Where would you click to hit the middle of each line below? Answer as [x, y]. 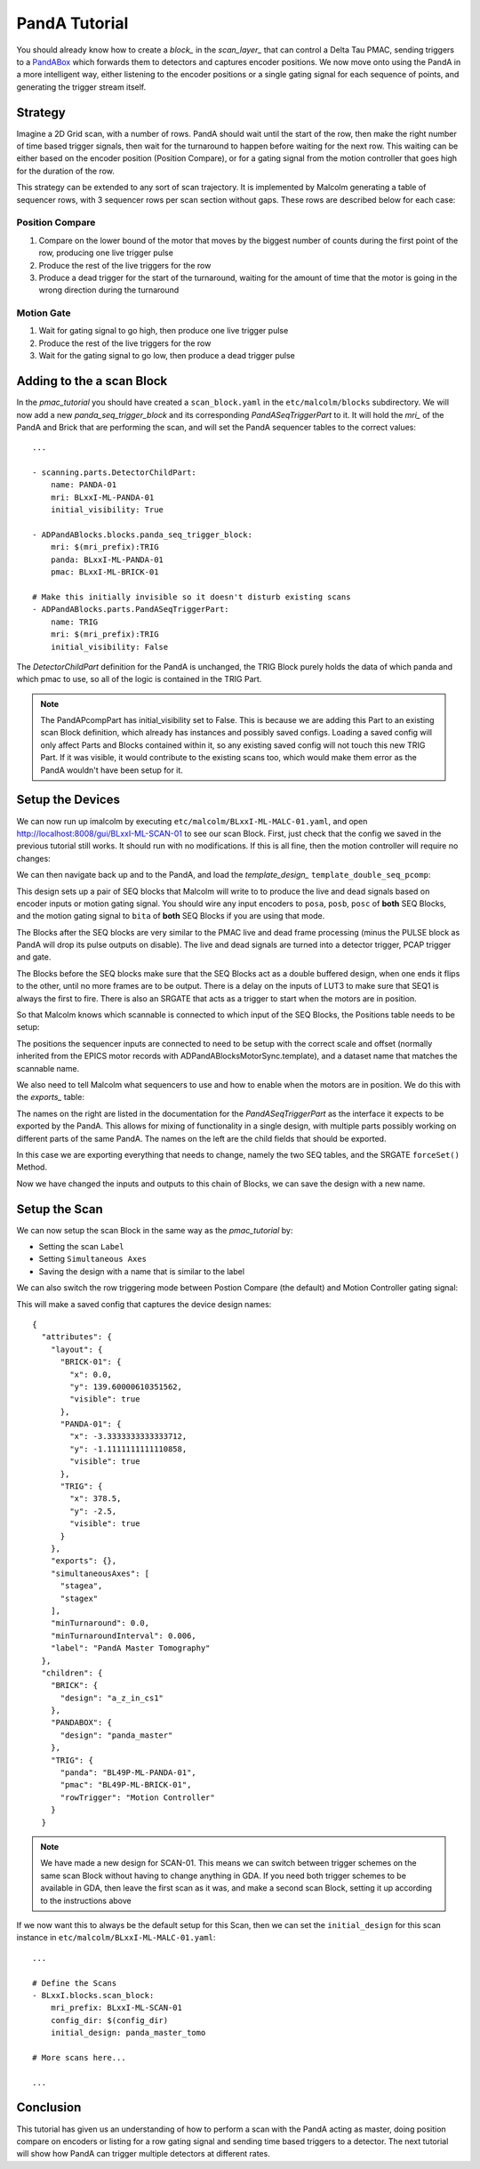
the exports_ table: [50, 1097]
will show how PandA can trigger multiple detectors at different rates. [143, 2154]
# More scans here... [79, 2057]
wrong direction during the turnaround [109, 290]
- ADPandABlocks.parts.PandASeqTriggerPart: [131, 610]
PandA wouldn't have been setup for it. [112, 770]
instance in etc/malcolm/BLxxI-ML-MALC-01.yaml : [116, 1938]
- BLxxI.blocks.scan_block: [93, 1995]
